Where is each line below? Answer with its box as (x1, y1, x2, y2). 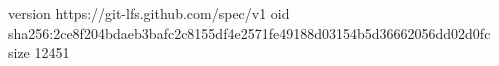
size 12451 (8, 42, 70, 63)
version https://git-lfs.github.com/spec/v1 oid (8, 3, 290, 23)
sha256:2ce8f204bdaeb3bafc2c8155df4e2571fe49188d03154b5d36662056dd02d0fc (8, 22, 491, 43)
